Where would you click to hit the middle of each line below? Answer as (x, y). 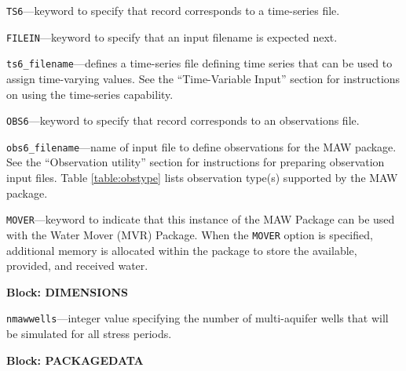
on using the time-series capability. (90, 94)
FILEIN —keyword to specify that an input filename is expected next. (172, 36)
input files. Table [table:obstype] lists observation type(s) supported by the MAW (202, 178)
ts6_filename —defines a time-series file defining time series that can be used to (199, 63)
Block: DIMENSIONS (68, 291)
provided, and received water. (77, 266)
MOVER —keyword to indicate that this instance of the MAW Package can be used (201, 219)
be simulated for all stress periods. (89, 333)
